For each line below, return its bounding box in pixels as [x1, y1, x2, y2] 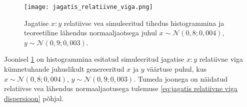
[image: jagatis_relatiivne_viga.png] [24, 3, 153, 10]
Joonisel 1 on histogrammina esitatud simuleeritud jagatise [4, 54, 184, 64]
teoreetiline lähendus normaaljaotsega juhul [24, 27, 157, 38]
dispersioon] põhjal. [4, 93, 64, 103]
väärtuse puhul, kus [146, 64, 206, 74]
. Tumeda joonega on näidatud [133, 73, 228, 84]
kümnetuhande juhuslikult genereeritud [4, 64, 124, 74]
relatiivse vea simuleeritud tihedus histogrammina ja [63, 17, 224, 28]
